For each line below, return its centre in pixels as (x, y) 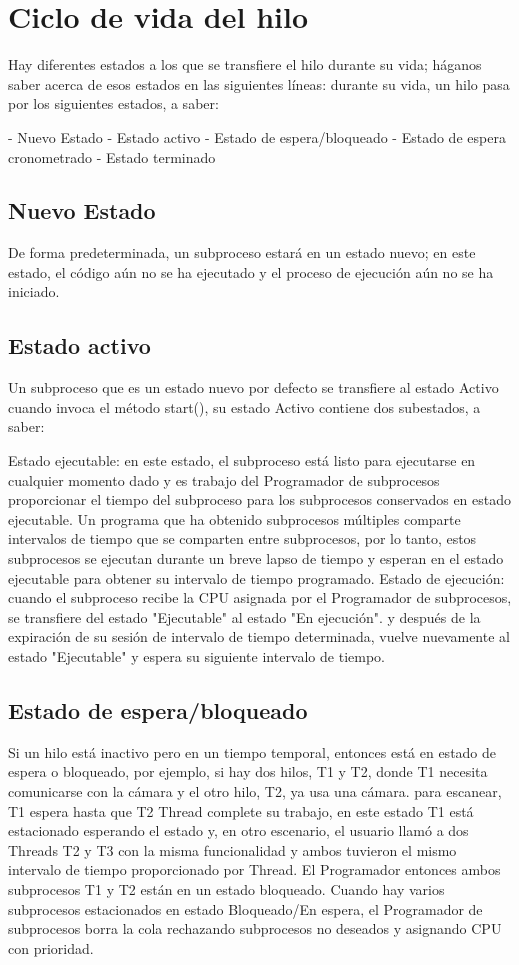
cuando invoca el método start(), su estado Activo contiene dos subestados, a (244, 406)
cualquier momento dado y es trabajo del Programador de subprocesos (224, 479)
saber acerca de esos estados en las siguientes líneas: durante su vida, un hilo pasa (259, 83)
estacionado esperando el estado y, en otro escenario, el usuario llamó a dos (238, 830)
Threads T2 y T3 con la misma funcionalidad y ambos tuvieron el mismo (232, 849)
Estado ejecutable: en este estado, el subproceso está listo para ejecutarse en (242, 460)
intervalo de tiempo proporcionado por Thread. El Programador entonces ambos (254, 869)
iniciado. (34, 291)
